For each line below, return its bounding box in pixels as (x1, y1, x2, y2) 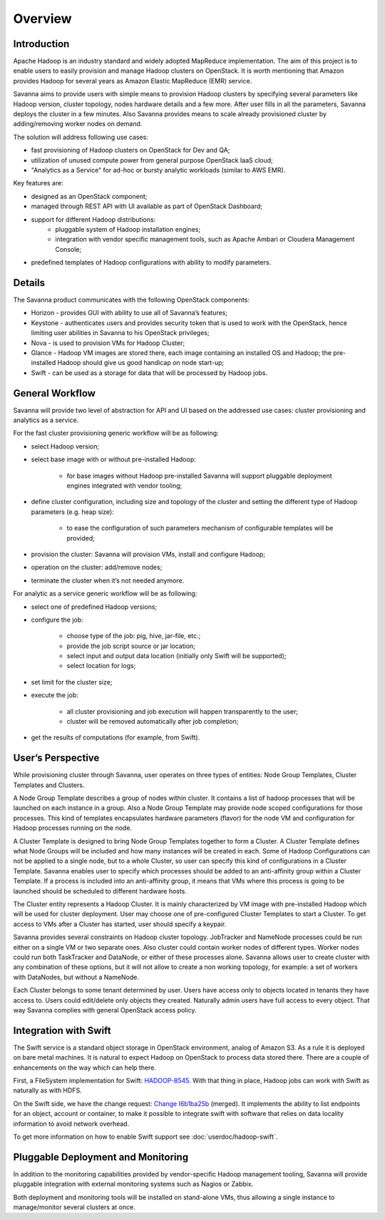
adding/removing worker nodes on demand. (13, 120, 143, 128)
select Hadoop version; (31, 442, 100, 451)
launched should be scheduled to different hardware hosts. (13, 886, 187, 895)
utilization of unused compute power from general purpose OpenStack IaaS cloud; (31, 155, 274, 164)
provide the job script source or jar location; (66, 642, 196, 650)
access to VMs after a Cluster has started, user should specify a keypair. (13, 920, 227, 928)
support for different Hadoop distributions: (31, 215, 156, 224)
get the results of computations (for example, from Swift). (31, 733, 200, 742)
